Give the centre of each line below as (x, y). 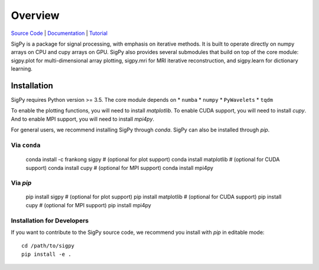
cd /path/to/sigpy (48, 246)
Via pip (21, 183)
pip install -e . (46, 254)
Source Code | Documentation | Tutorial (59, 33)
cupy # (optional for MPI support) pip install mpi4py (89, 205)
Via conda (26, 145)
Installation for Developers (50, 220)
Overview (35, 15)
